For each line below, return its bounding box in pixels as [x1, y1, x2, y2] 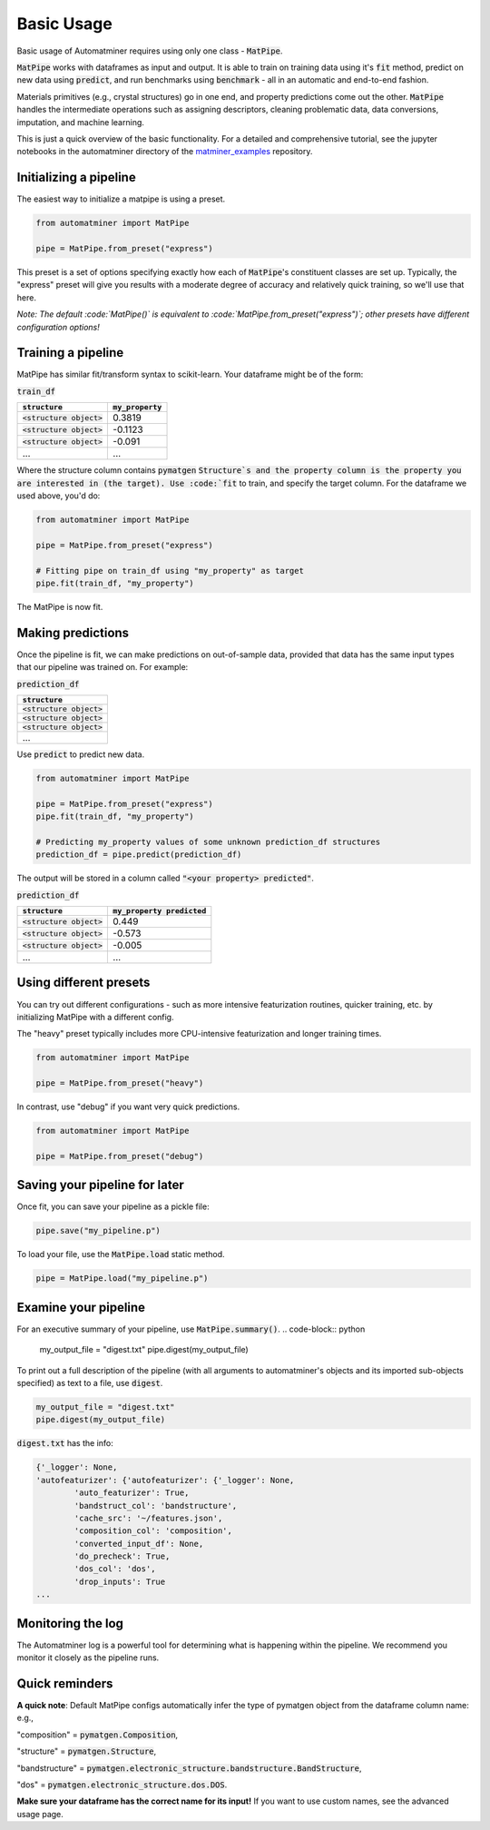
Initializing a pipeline [16, 170, 136, 185]
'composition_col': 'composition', [73, 1526, 233, 1536]
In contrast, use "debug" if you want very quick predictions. [16, 1101, 240, 1112]
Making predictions [16, 625, 130, 640]
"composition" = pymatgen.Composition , [16, 1729, 179, 1740]
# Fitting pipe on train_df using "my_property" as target [35, 566, 304, 576]
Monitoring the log [16, 1616, 124, 1631]
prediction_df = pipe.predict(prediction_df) [35, 850, 242, 860]
